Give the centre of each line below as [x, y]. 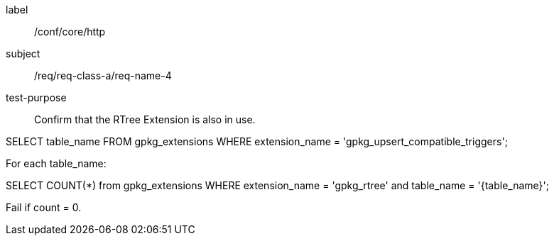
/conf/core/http [70, 32]
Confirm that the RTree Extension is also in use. [145, 119]
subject [23, 54]
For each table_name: [56, 163]
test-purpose [36, 97]
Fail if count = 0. [44, 207]
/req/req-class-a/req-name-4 [103, 75]
